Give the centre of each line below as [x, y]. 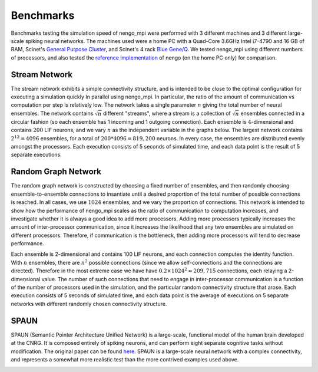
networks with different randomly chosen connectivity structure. [89, 304]
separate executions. [36, 155]
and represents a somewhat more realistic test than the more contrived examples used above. [125, 359]
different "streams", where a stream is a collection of [167, 113]
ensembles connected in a [273, 113]
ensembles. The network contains [52, 113]
